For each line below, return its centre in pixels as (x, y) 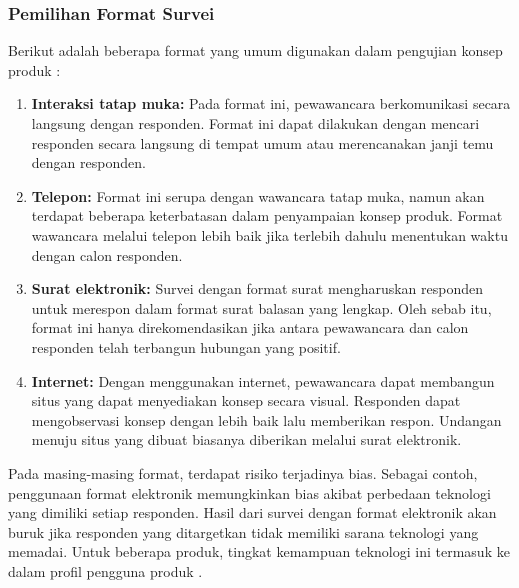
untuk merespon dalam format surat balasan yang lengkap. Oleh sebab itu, (261, 307)
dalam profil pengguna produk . (105, 570)
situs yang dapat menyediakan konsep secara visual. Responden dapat (246, 400)
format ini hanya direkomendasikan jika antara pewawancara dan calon (250, 327)
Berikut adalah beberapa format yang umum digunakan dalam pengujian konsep (255, 50)
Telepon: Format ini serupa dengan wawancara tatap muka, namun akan (258, 195)
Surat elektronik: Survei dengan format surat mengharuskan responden (257, 288)
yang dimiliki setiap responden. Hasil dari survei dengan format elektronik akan (252, 512)
